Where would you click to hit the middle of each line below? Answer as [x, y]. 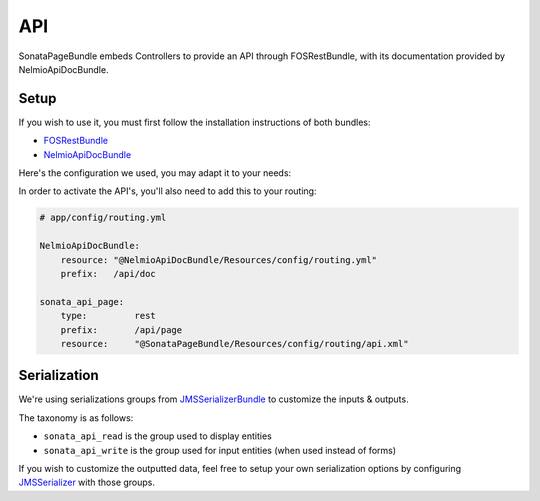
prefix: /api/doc [108, 273]
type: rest [108, 316]
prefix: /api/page [121, 329]
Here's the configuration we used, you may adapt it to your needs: [155, 173]
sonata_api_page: [82, 301]
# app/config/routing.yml [103, 218]
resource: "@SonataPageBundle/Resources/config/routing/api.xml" [234, 343]
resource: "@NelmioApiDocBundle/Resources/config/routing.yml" [219, 259]
